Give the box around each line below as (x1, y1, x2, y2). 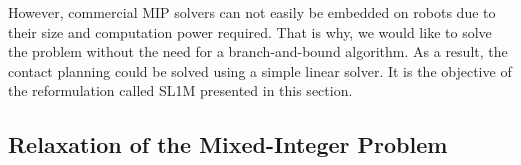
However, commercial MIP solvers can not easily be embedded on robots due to (8, 2, 496, 22)
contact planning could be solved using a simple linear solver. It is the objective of (8, 60, 512, 81)
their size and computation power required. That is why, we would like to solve (8, 21, 492, 42)
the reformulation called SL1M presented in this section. (8, 80, 353, 101)
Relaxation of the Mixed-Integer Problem (8, 129, 448, 160)
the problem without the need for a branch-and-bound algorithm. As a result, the (8, 41, 508, 62)
